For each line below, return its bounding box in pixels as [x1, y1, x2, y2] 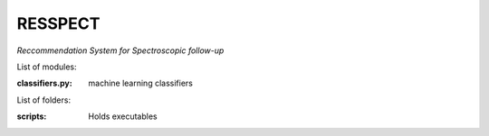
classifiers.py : [16, 77, 72, 89]
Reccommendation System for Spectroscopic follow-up [16, 45, 225, 56]
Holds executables [88, 111, 158, 122]
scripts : [16, 111, 47, 122]
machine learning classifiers [88, 77, 194, 89]
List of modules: [16, 61, 77, 72]
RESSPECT [16, 14, 101, 33]
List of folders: [16, 95, 72, 105]
